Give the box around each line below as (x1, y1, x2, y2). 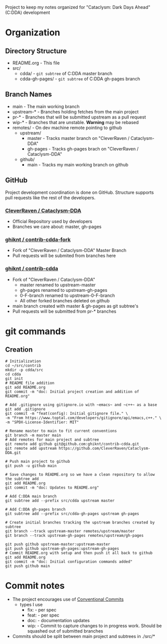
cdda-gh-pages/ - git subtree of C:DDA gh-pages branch (19, 76, 141, 82)
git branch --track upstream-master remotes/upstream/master (5, 528, 135, 533)
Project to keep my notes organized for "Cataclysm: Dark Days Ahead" (5, 4, 151, 10)
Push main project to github (9, 459, 70, 464)
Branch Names (5, 90, 52, 99)
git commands (5, 326, 66, 337)
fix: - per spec (27, 607, 57, 613)
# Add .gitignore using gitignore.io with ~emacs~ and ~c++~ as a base (5, 402, 157, 407)
